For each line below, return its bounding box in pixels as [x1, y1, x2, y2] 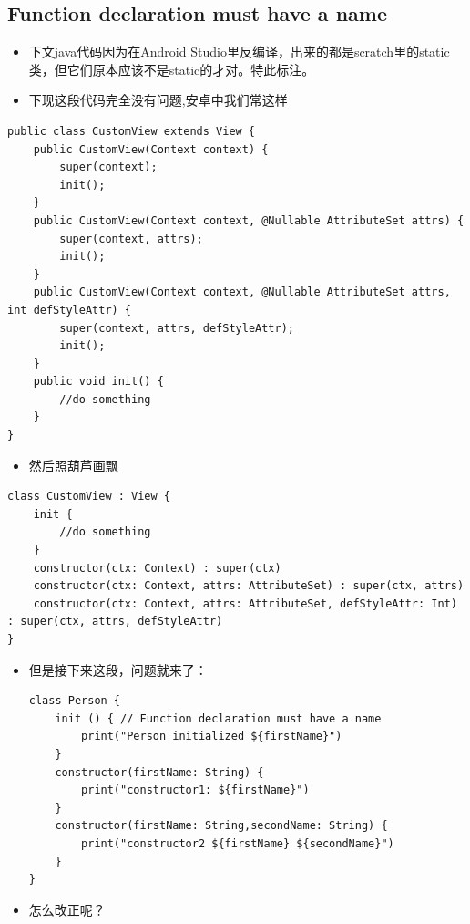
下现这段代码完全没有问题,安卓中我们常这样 [28, 90, 288, 109]
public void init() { [33, 375, 164, 389]
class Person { [28, 694, 121, 708]
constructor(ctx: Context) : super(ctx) [33, 561, 281, 575]
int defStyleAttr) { [7, 303, 132, 317]
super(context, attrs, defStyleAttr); [59, 321, 294, 335]
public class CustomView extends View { [7, 124, 256, 138]
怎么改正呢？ [28, 899, 106, 919]
